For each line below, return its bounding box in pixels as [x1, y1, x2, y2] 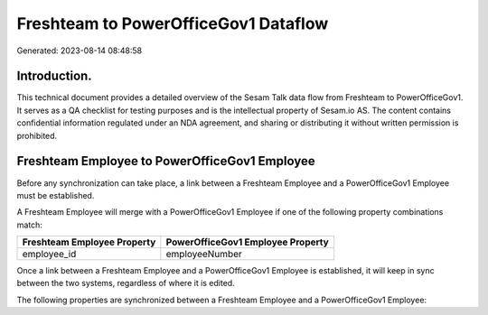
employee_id [22, 248, 77, 261]
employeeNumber [165, 248, 243, 261]
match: [16, 219, 42, 230]
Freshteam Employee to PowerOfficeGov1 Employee [16, 153, 315, 169]
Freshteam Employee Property [22, 236, 156, 248]
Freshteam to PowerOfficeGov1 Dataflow [16, 14, 329, 33]
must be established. [16, 190, 95, 200]
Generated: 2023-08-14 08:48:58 [16, 45, 143, 56]
